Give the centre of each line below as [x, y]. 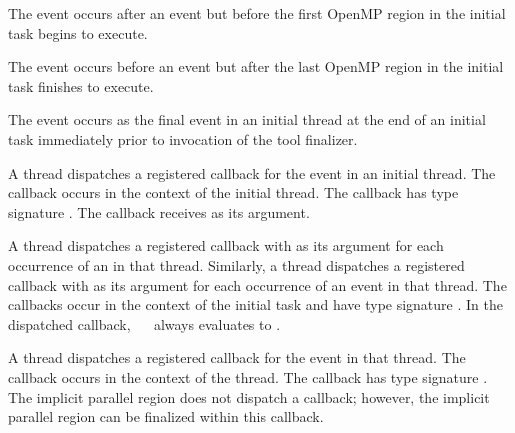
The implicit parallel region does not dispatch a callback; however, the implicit [249, 396]
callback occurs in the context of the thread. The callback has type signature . [248, 376]
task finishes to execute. [81, 85]
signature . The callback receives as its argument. [159, 211]
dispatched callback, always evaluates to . [144, 323]
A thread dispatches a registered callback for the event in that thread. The [237, 357]
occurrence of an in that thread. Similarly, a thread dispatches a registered [236, 264]
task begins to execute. [78, 32]
